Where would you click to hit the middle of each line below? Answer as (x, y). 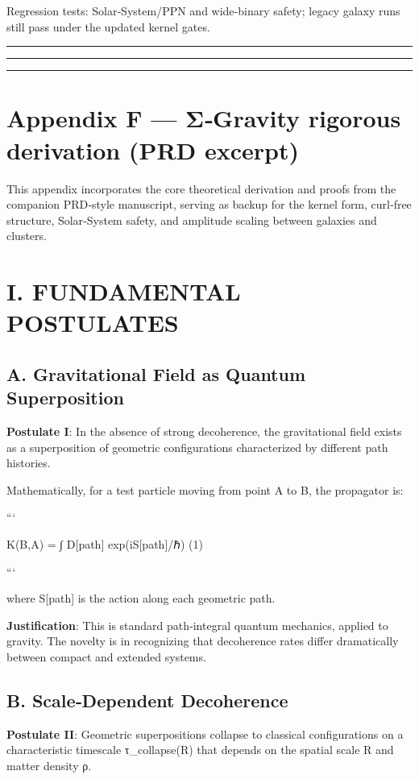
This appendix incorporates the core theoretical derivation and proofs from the (201, 188)
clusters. (27, 236)
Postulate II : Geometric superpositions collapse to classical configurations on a (205, 733)
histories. (29, 463)
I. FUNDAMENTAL (124, 291)
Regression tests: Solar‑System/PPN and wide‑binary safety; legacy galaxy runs (203, 10)
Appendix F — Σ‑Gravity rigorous (204, 118)
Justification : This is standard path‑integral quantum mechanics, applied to (197, 625)
